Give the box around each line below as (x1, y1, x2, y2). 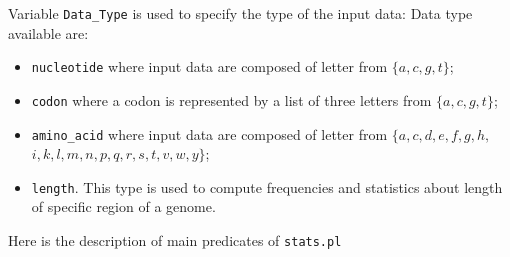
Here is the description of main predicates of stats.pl (8, 230, 342, 251)
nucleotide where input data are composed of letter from (31, 56, 388, 77)
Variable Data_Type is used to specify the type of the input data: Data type (8, 3, 473, 23)
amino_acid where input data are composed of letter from (31, 123, 388, 144)
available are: (8, 22, 89, 43)
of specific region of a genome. (31, 196, 216, 217)
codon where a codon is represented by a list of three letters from (31, 89, 432, 110)
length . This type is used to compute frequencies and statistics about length (31, 176, 503, 197)
